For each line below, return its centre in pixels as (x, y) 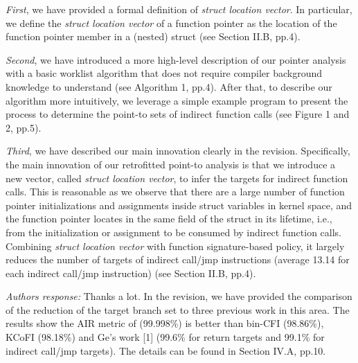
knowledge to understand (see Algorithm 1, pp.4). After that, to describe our (169, 86)
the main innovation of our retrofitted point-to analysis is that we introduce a (171, 164)
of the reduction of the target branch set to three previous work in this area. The (178, 309)
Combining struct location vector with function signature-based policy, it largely (175, 246)
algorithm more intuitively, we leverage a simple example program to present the (177, 100)
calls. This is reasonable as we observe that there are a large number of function (175, 192)
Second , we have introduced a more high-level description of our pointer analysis (176, 59)
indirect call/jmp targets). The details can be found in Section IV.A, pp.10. (166, 350)
